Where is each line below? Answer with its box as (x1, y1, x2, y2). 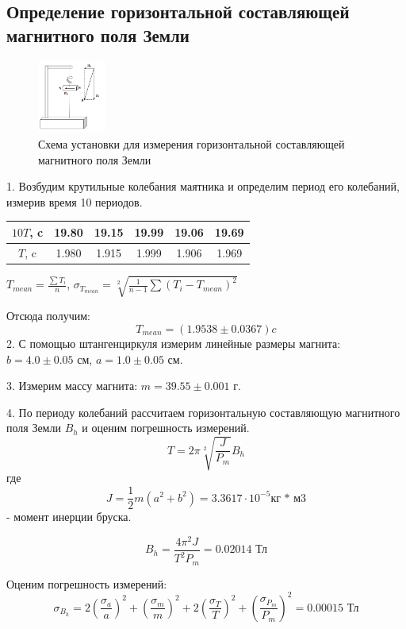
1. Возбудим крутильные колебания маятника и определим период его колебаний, (6, 178, 400, 195)
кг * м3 (270, 492, 307, 504)
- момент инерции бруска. (6, 508, 132, 525)
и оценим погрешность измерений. (82, 419, 250, 436)
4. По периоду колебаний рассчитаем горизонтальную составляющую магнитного (6, 403, 400, 420)
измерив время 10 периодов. (6, 193, 143, 210)
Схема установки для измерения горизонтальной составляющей (38, 136, 345, 152)
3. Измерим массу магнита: (6, 377, 138, 394)
